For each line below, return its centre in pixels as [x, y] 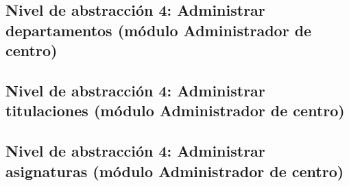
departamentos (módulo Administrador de [159, 30]
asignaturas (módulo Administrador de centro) [175, 171]
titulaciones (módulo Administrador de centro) [175, 110]
